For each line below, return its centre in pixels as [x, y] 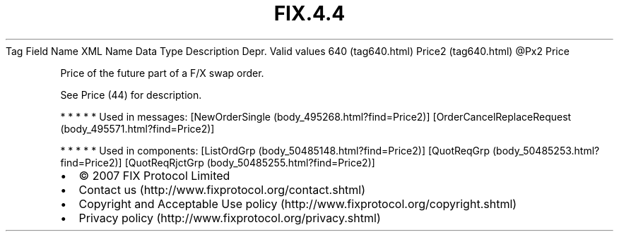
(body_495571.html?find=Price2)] [137, 128]
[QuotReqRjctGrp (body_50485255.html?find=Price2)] [250, 162]
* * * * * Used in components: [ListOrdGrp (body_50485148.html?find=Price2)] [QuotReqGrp [275, 150]
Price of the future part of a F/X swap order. [162, 73]
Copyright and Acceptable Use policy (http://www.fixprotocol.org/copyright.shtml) [298, 203]
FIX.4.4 [309, 13]
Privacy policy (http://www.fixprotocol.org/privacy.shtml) [230, 218]
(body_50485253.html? [546, 150]
